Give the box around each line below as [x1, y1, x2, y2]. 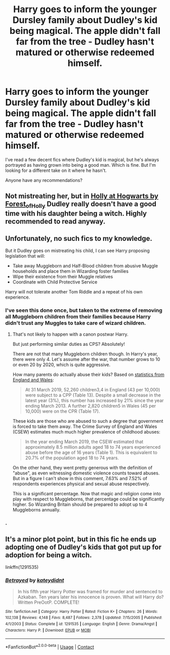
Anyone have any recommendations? [5, 177, 82, 183]
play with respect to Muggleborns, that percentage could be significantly [12, 496, 164, 502]
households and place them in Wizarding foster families [12, 268, 129, 274]
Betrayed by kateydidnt [5, 577, 64, 584]
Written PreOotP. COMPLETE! [17, 599, 79, 605]
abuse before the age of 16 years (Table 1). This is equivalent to [25, 449, 158, 455]
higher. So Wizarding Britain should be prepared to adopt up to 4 [12, 501, 148, 507]
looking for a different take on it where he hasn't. [5, 167, 107, 173]
